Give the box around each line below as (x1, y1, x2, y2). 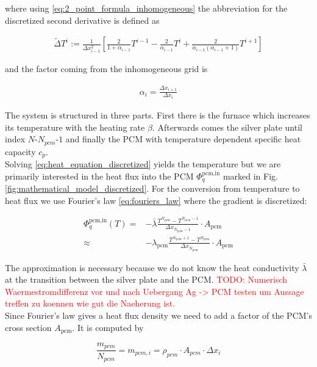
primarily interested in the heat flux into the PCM (5, 169, 194, 182)
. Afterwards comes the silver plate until (152, 120, 302, 133)
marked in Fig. (223, 169, 278, 182)
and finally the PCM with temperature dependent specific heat (65, 133, 301, 145)
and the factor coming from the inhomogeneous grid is (5, 62, 208, 75)
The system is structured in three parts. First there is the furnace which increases (5, 109, 310, 122)
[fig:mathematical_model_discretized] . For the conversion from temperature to (5, 182, 300, 195)
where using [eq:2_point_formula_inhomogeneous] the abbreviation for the (5, 2, 288, 14)
